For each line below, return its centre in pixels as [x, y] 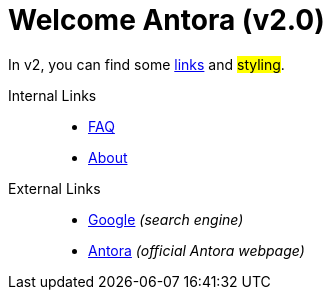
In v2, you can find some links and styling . [146, 64]
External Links [54, 188]
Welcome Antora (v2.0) [166, 20]
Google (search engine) [166, 219]
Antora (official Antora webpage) [196, 250]
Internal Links [52, 95]
